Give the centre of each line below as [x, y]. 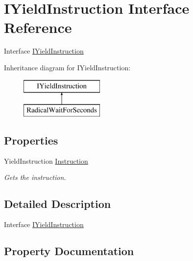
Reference [38, 27]
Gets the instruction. [35, 177]
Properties [31, 140]
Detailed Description [58, 204]
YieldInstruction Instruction [46, 160]
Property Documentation [69, 251]
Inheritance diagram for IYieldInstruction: [67, 67]
